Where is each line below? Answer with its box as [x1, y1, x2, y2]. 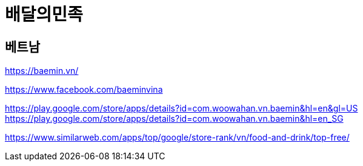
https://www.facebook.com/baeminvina [5, 84, 163, 95]
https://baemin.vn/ [5, 65, 79, 76]
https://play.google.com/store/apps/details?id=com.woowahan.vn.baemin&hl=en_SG [5, 113, 344, 124]
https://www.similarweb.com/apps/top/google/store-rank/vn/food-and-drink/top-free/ [5, 132, 350, 143]
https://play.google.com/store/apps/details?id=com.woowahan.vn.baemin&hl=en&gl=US [5, 103, 358, 114]
